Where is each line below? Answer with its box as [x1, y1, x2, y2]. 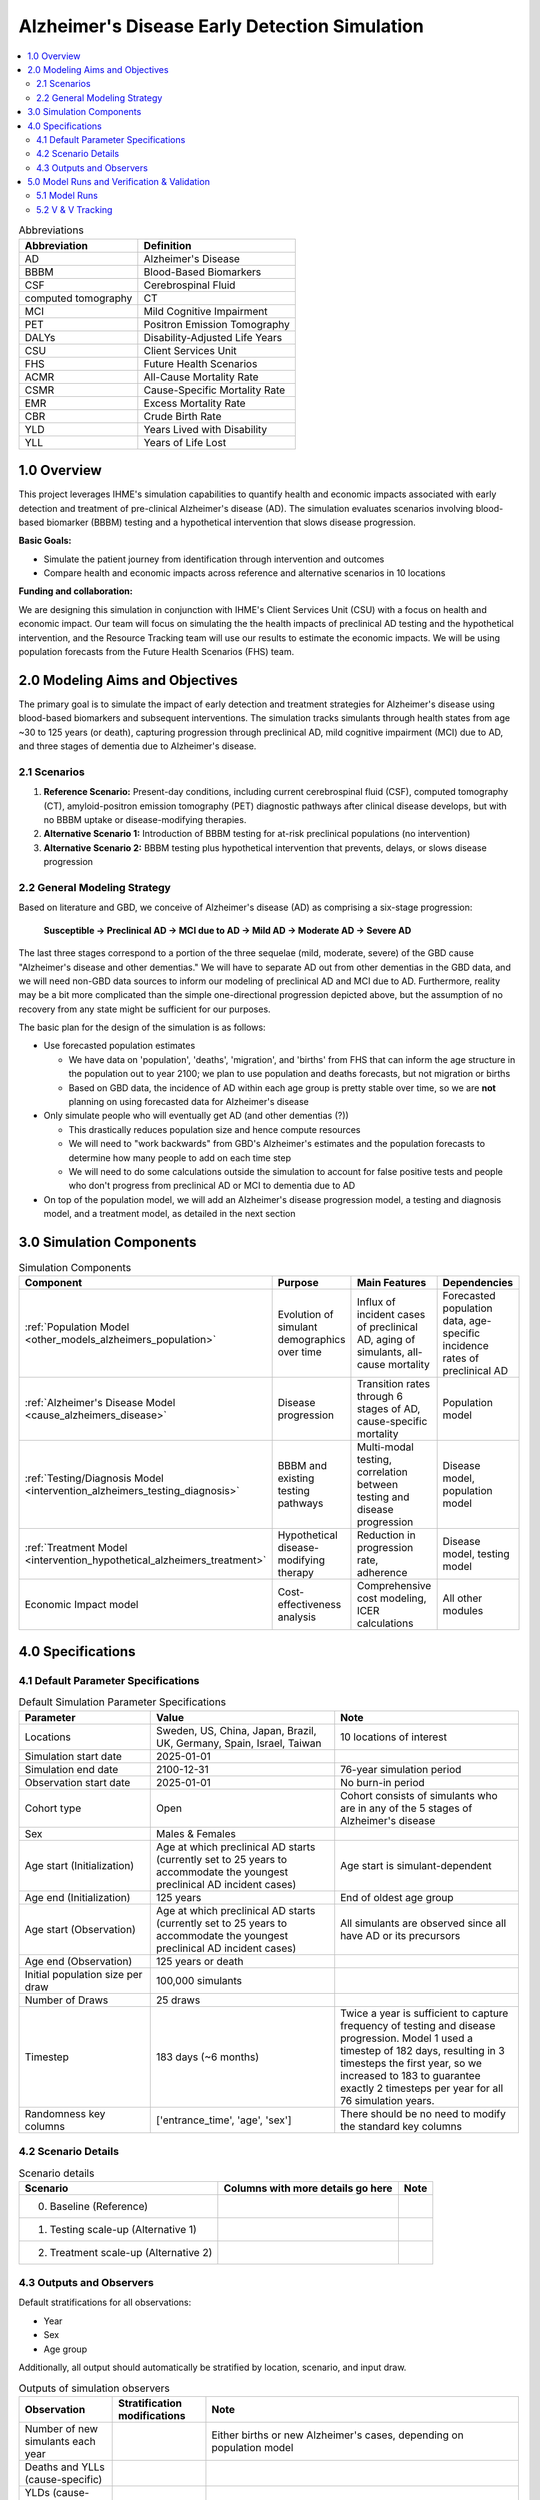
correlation [356, 1465, 409, 1479]
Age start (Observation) [24, 1922, 136, 1936]
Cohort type [24, 1801, 82, 1815]
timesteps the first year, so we [340, 2056, 482, 2070]
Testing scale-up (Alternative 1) [49, 2222, 197, 2236]
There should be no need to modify [340, 2106, 507, 2120]
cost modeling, [356, 1591, 427, 1605]
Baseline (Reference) [49, 2199, 149, 2213]
